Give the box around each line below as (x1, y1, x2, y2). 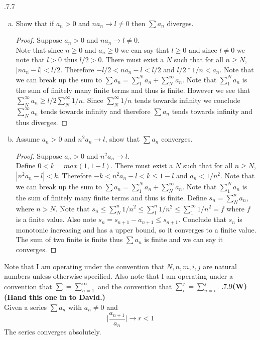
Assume (16, 134, 40, 144)
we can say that (120, 44, 169, 55)
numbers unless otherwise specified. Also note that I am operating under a (4, 271, 233, 281)
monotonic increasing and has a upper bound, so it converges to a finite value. (16, 224, 256, 235)
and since (188, 44, 217, 55)
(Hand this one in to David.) (4, 292, 105, 302)
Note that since (16, 44, 63, 55)
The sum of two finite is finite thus (16, 234, 123, 245)
